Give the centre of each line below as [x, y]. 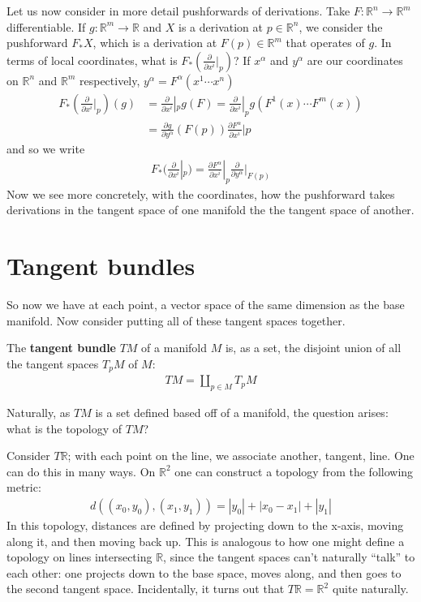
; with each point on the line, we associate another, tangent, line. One [241, 456]
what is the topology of [64, 428]
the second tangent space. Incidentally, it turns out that [146, 589]
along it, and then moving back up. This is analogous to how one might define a [206, 541]
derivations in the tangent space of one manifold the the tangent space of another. [210, 210]
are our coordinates [355, 60]
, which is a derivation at [155, 43]
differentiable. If [46, 26]
